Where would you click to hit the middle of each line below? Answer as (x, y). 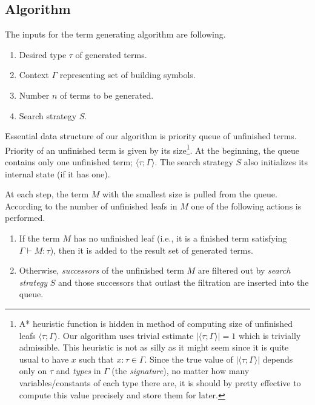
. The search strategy (194, 162)
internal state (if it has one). (58, 173)
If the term (39, 238)
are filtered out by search (244, 270)
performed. (25, 218)
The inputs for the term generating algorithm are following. (115, 34)
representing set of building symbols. (128, 75)
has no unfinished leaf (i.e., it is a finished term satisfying (180, 238)
